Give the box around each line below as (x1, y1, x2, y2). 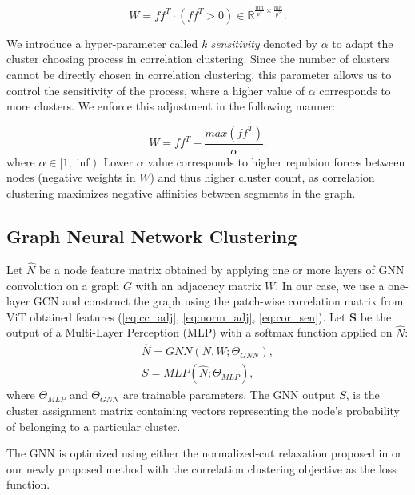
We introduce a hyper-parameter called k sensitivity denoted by (6, 34, 317, 51)
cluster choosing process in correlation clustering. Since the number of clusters (6, 50, 389, 67)
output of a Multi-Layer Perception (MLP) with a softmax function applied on (6, 324, 393, 341)
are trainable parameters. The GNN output (122, 386, 336, 403)
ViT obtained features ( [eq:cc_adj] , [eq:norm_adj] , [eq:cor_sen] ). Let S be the (6, 308, 392, 325)
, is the (345, 386, 380, 403)
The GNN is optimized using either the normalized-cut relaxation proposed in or (6, 445, 402, 461)
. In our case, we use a (275, 277, 385, 293)
